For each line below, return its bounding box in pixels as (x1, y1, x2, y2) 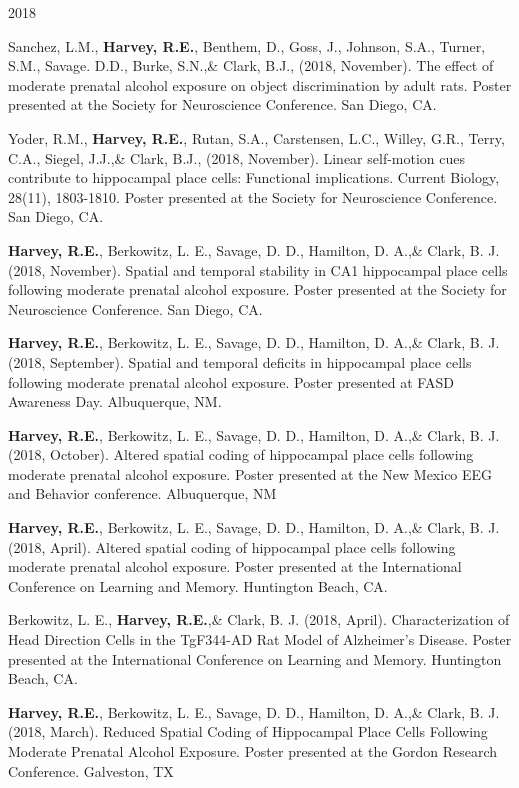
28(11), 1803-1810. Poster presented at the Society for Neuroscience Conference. (8, 186, 498, 207)
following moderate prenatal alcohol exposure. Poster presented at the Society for (8, 279, 507, 300)
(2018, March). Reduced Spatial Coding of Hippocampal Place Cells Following (8, 721, 488, 742)
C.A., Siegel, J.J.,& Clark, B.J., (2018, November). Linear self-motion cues (8, 147, 466, 168)
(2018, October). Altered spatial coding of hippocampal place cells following (8, 444, 474, 465)
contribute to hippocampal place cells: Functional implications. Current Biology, (8, 167, 500, 188)
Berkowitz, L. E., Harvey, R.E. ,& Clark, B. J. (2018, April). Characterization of (8, 609, 510, 630)
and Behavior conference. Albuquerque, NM (8, 483, 277, 504)
